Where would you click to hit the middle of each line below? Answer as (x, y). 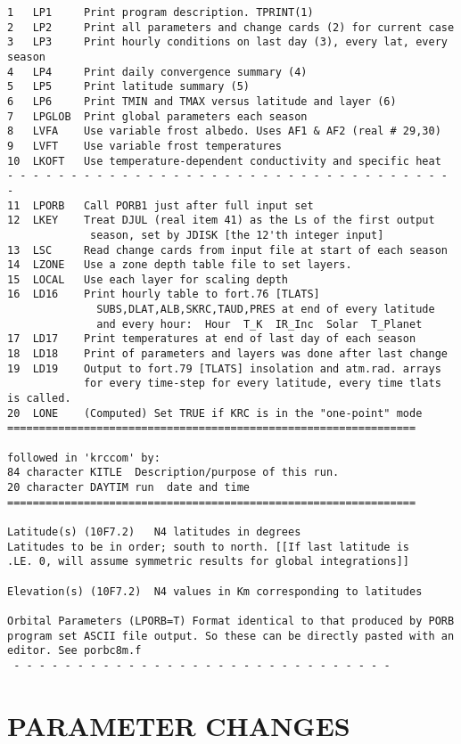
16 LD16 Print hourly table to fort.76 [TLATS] (164, 294)
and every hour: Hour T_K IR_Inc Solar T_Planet (259, 324)
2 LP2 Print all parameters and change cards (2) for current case (231, 27)
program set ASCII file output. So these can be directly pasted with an (231, 636)
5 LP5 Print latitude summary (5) (129, 87)
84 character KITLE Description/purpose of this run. (173, 473)
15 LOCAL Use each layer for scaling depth (148, 279)
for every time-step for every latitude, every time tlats (262, 384)
